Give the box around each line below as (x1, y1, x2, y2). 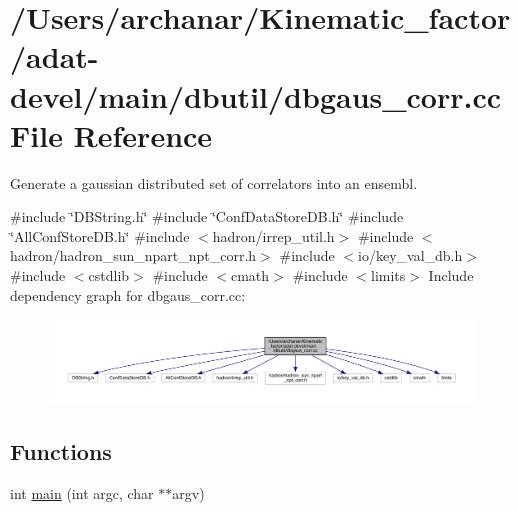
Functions (10, 436, 112, 467)
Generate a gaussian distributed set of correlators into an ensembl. (10, 172, 418, 193)
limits (370, 265, 406, 286)
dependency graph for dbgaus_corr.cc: (10, 284, 246, 305)
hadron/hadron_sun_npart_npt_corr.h (10, 245, 257, 266)
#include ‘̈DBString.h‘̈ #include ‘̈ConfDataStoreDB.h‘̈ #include (10, 206, 404, 227)
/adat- (10, 36, 99, 77)
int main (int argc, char (10, 483, 154, 504)
